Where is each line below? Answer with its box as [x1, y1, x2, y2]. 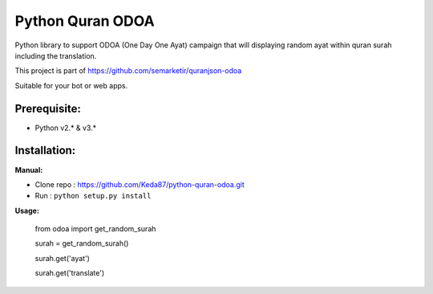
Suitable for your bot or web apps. [14, 80, 128, 90]
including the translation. [14, 51, 97, 60]
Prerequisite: [14, 101, 82, 116]
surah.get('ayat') [34, 253, 90, 263]
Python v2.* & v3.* [34, 123, 97, 133]
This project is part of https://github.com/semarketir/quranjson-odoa [14, 66, 242, 76]
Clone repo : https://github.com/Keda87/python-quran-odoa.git [34, 179, 245, 189]
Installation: [14, 144, 76, 157]
